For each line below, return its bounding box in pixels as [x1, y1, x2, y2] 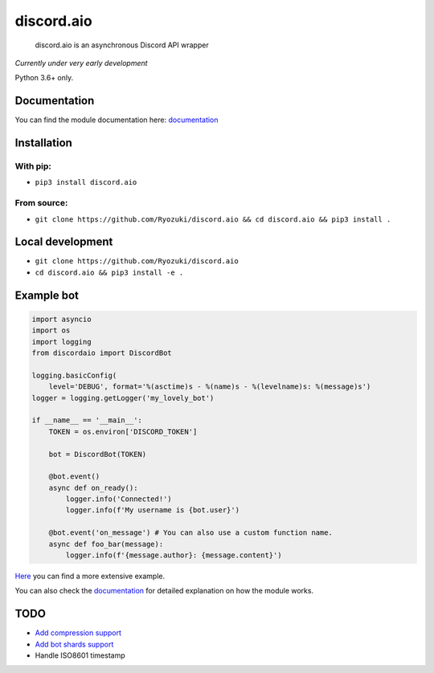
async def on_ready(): [48, 483, 138, 492]
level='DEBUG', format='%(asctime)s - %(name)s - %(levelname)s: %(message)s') [48, 382, 371, 391]
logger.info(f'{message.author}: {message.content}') [65, 551, 282, 560]
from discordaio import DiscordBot [31, 349, 172, 357]
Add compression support [35, 628, 122, 638]
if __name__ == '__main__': [31, 416, 142, 425]
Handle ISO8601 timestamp [35, 651, 125, 660]
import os [31, 326, 71, 335]
